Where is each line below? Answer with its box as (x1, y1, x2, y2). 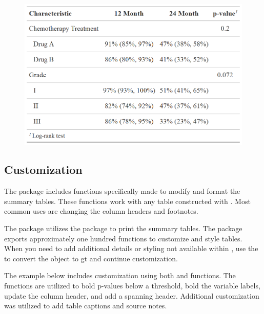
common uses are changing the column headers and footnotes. (4, 206, 198, 216)
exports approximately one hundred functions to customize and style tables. (4, 233, 242, 243)
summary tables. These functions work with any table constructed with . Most (4, 195, 251, 206)
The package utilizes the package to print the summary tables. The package (4, 222, 242, 233)
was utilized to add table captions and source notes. (4, 300, 167, 311)
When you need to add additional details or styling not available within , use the (4, 243, 258, 254)
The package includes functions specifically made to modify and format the (4, 186, 240, 196)
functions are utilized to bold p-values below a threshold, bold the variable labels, (4, 280, 260, 290)
